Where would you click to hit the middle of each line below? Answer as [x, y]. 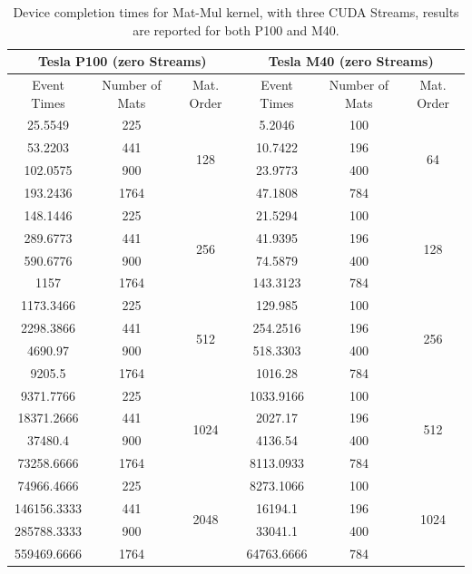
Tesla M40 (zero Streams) [351, 61]
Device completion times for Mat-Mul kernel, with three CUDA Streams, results [236, 12]
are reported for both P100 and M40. [236, 29]
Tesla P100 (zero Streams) [122, 61]
